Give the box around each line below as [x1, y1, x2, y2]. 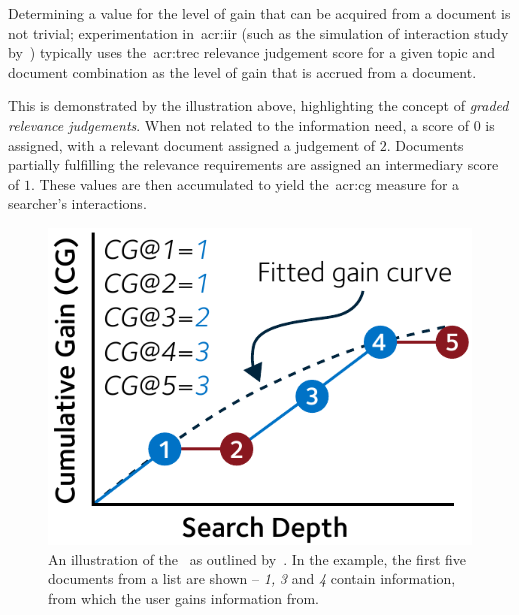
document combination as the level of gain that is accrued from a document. [8, 61, 477, 82]
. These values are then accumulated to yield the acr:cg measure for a [30, 173, 460, 194]
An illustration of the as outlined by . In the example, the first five [48, 548, 467, 569]
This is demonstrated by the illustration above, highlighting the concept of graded [8, 95, 509, 116]
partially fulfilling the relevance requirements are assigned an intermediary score [8, 154, 499, 175]
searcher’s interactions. [8, 193, 147, 214]
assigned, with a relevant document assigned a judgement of [8, 134, 376, 155]
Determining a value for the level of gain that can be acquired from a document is [8, 3, 511, 23]
